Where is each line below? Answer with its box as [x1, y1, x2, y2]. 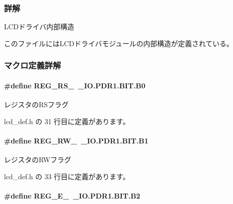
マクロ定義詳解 [4, 59, 61, 71]
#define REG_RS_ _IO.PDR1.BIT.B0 [4, 80, 146, 90]
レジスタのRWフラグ [4, 154, 72, 165]
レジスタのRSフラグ [4, 99, 69, 110]
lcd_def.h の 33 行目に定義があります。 [4, 171, 130, 181]
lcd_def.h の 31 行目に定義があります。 [4, 116, 130, 126]
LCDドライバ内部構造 [4, 21, 75, 32]
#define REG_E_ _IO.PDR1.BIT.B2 [4, 190, 141, 201]
